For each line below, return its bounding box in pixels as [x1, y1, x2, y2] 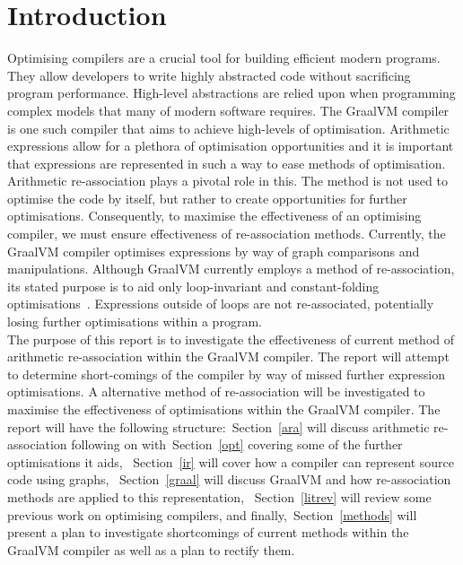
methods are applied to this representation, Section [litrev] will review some [7, 487, 432, 506]
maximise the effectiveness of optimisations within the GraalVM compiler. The [7, 400, 441, 418]
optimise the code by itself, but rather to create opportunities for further [7, 188, 407, 207]
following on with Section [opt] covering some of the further [71, 435, 403, 454]
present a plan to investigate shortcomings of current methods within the [7, 523, 409, 542]
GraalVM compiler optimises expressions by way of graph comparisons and [7, 241, 420, 260]
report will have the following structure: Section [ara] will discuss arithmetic [7, 417, 430, 436]
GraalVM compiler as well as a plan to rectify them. [7, 540, 295, 559]
